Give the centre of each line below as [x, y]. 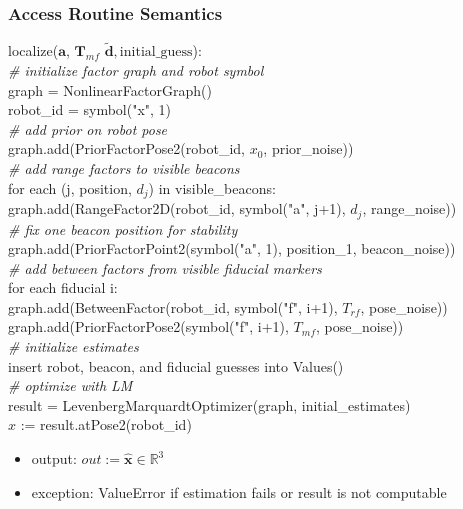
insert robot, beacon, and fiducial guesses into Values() [176, 365]
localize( [33, 50]
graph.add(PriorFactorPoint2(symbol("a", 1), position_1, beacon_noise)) [232, 248]
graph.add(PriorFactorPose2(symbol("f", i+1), [148, 326]
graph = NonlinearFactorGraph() [110, 89]
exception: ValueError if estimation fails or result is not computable [239, 491]
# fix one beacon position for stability [123, 228]
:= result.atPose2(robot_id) [106, 424]
